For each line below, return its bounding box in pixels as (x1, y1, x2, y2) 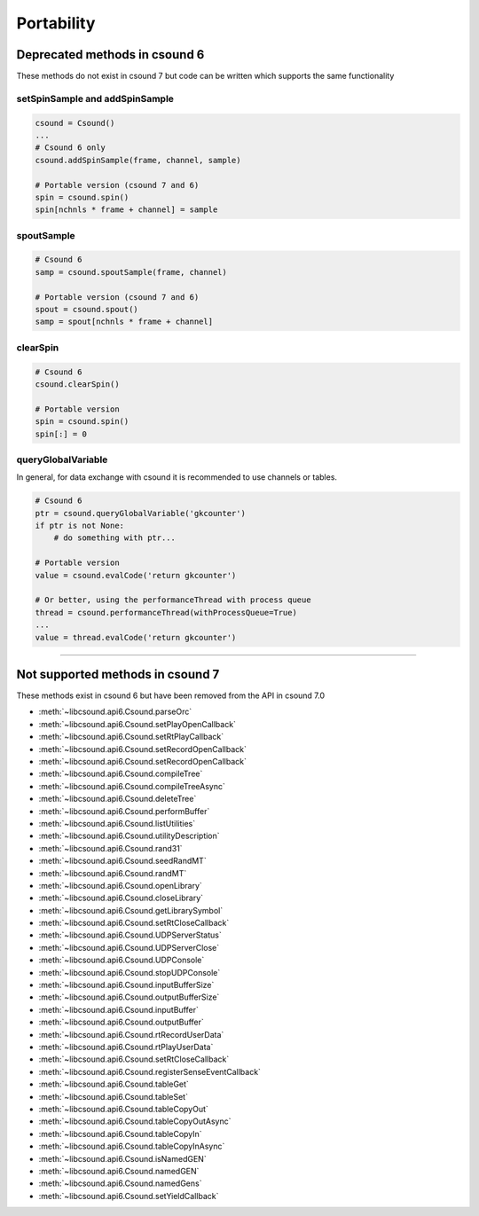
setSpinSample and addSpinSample (16, 92, 175, 105)
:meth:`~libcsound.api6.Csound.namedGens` (38, 1178, 202, 1189)
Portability (16, 13, 96, 33)
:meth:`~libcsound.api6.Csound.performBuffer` (38, 805, 210, 816)
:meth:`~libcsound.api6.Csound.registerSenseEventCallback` (38, 1066, 262, 1077)
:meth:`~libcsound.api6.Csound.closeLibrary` (38, 892, 204, 904)
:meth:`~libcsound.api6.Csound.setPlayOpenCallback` (38, 718, 237, 729)
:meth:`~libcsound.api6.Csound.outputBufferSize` (38, 992, 220, 1002)
